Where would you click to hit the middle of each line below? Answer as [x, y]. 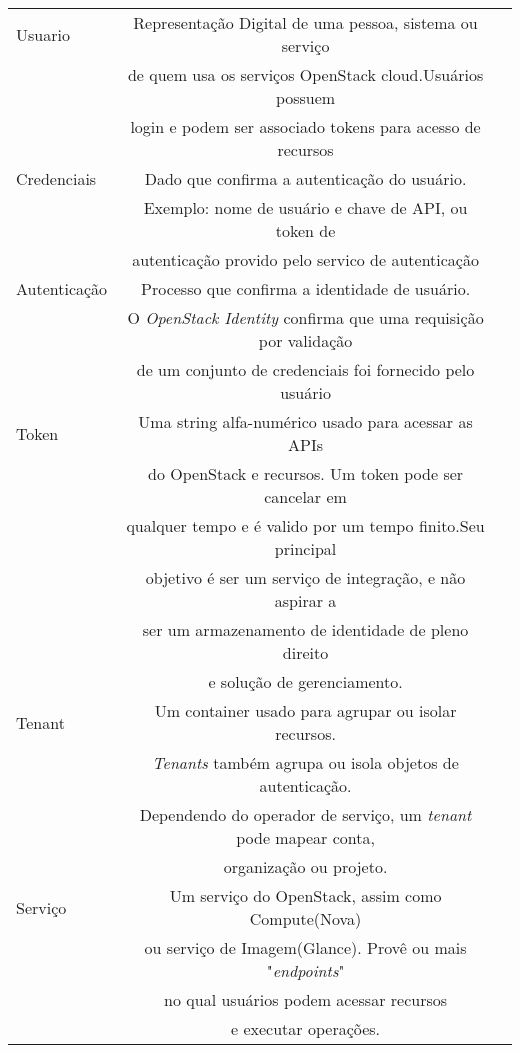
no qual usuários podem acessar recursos [306, 999]
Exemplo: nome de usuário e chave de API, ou [305, 207]
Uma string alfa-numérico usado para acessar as [305, 421]
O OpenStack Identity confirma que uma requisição [305, 317]
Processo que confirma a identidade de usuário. [306, 288]
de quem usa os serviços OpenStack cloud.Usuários [305, 74]
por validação [305, 340]
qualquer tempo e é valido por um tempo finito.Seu [305, 525]
